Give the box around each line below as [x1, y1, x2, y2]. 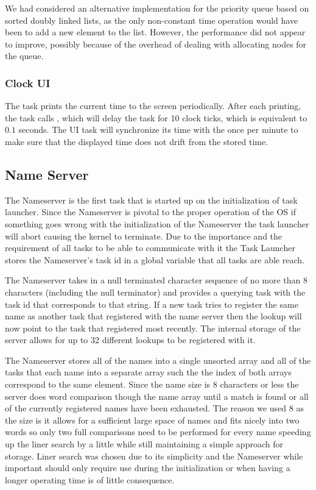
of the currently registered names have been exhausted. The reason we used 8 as [5, 402, 304, 414]
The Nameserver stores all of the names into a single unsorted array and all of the [5, 353, 311, 366]
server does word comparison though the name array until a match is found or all [5, 389, 309, 402]
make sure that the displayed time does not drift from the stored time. [5, 135, 269, 147]
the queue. [5, 49, 44, 62]
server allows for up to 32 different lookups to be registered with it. [5, 333, 256, 346]
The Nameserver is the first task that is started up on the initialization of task [5, 193, 298, 206]
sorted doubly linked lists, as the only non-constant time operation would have [5, 13, 298, 26]
